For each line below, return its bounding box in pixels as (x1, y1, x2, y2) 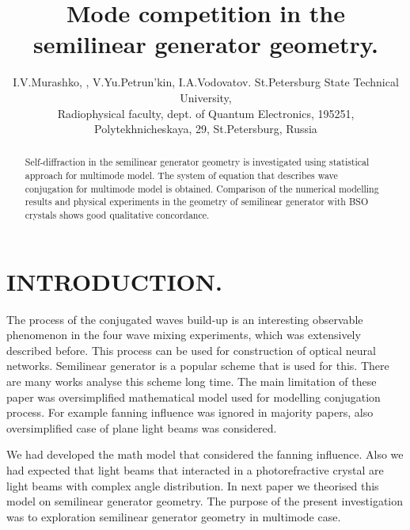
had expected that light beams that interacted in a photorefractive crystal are (6, 462, 384, 479)
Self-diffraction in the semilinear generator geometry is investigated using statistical (25, 155, 370, 169)
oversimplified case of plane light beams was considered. (6, 419, 277, 436)
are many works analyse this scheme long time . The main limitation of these (6, 373, 377, 390)
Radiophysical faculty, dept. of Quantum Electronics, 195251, (57, 105, 355, 121)
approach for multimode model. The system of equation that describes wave (25, 169, 338, 182)
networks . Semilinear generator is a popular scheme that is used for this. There (6, 357, 389, 374)
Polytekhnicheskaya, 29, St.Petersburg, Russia (94, 120, 317, 137)
